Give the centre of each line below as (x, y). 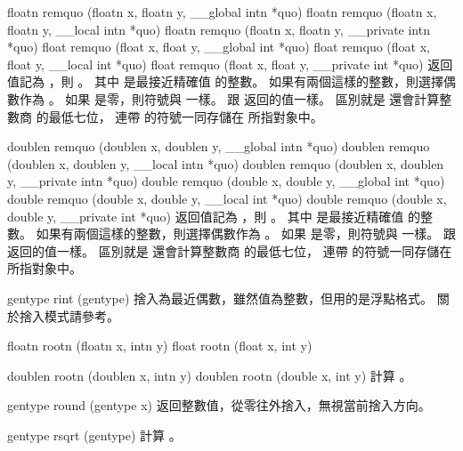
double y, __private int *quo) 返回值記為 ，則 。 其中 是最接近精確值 (206, 216)
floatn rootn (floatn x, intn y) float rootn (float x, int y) (160, 346)
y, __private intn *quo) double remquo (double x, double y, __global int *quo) (226, 181)
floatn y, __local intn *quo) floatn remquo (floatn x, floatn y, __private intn (219, 29)
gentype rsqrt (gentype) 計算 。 (94, 435)
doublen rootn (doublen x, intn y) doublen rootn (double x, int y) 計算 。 (210, 375)
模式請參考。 (81, 315)
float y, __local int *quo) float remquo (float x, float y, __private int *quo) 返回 (230, 64)
